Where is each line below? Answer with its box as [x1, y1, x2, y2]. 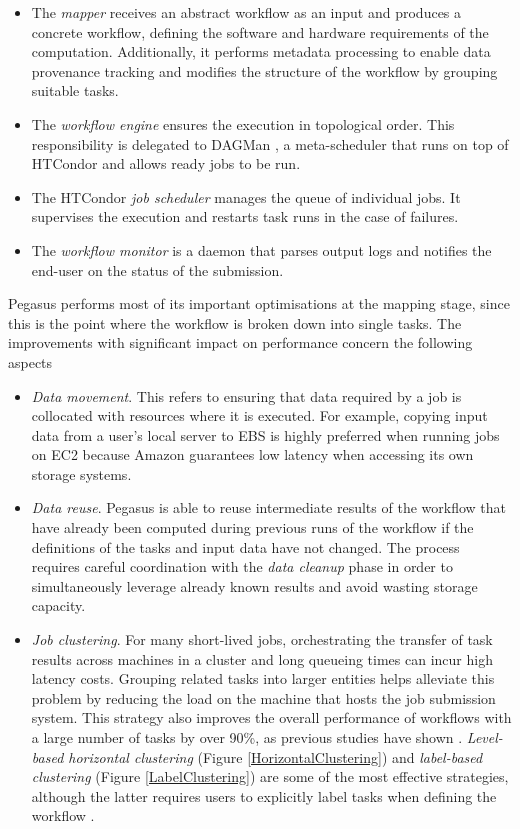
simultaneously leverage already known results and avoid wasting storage [31, 575, 478, 596]
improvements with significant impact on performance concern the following [8, 332, 473, 353]
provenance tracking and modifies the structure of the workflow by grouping [31, 60, 498, 81]
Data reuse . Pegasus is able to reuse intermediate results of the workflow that [31, 497, 506, 518]
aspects [8, 351, 53, 372]
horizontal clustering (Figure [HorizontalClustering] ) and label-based [68, 746, 483, 767]
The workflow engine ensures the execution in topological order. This [31, 113, 455, 134]
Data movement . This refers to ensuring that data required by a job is [31, 385, 462, 406]
